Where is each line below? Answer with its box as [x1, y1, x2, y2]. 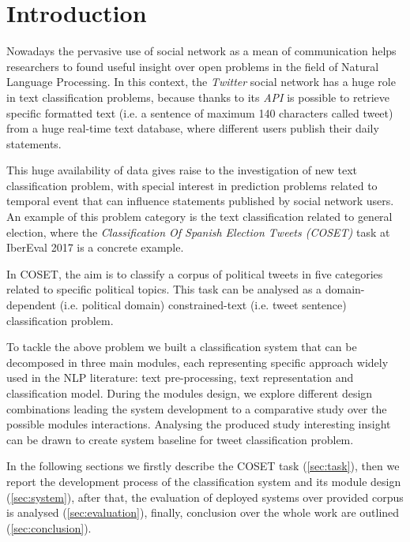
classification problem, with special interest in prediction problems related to [6, 177, 378, 193]
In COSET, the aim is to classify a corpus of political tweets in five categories [6, 265, 383, 282]
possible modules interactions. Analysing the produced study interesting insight [6, 416, 391, 432]
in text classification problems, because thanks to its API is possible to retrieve [6, 88, 389, 105]
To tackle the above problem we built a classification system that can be [6, 338, 357, 355]
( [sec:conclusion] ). [6, 519, 92, 536]
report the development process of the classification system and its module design [6, 473, 401, 489]
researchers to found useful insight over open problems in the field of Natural [6, 58, 379, 74]
